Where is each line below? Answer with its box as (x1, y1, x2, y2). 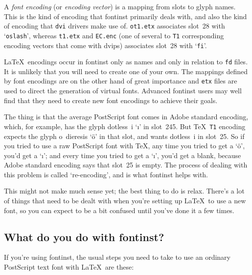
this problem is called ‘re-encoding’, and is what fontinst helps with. (4, 169, 208, 179)
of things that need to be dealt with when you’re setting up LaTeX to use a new (4, 195, 246, 206)
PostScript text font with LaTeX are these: (4, 262, 134, 272)
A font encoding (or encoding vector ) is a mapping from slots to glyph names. (4, 1, 236, 11)
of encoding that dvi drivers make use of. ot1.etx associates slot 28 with (4, 21, 225, 31)
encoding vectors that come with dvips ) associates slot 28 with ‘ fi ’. (4, 40, 207, 50)
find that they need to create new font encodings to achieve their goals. (4, 95, 218, 105)
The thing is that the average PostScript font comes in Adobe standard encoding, (4, 111, 249, 122)
